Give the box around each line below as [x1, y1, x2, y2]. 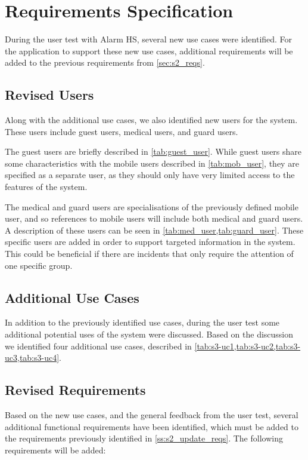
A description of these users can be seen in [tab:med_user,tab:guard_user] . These [5, 223, 304, 236]
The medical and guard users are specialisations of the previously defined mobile [5, 200, 298, 213]
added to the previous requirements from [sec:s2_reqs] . [5, 56, 205, 69]
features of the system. [5, 180, 88, 193]
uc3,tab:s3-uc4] [5, 351, 60, 364]
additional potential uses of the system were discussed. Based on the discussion [5, 328, 294, 341]
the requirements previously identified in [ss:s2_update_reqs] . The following [5, 432, 283, 444]
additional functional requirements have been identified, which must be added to [5, 420, 298, 433]
